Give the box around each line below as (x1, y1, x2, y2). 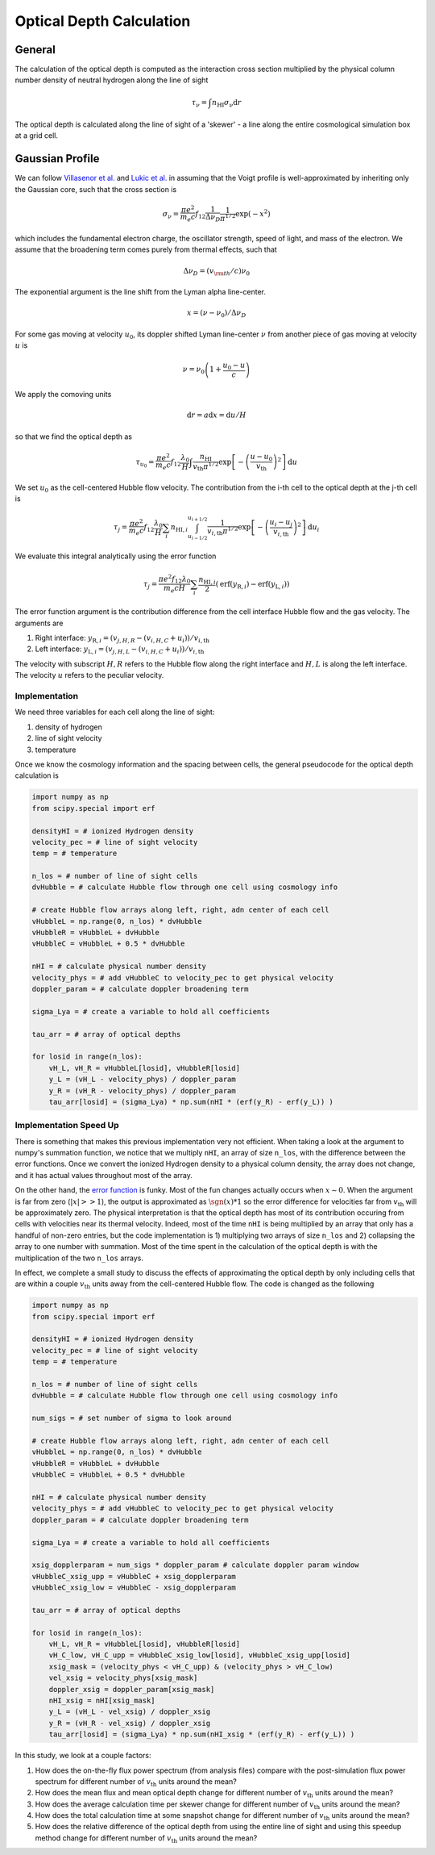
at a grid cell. (14, 131, 59, 140)
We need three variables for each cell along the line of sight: (14, 707, 215, 717)
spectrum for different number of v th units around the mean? (35, 1776, 237, 1788)
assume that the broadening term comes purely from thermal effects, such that (14, 244, 277, 254)
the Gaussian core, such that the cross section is (14, 184, 177, 194)
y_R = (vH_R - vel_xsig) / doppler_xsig (48, 1719, 211, 1728)
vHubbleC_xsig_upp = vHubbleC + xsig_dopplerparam (31, 1572, 237, 1581)
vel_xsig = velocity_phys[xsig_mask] (48, 1673, 198, 1682)
